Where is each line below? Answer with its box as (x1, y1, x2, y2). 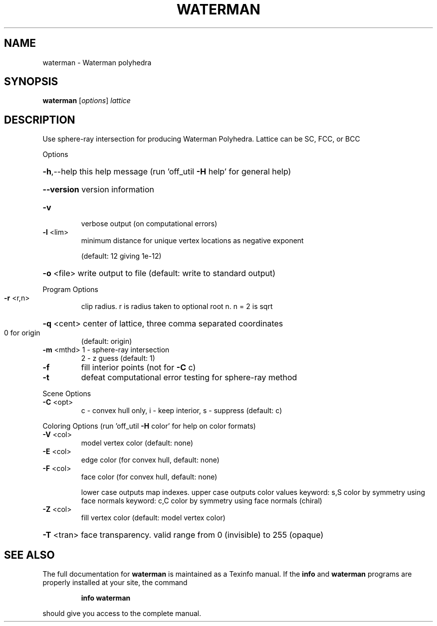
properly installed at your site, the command (42, 578, 188, 587)
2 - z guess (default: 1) (81, 354, 155, 363)
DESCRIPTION (4, 113, 75, 126)
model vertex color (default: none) (81, 439, 194, 448)
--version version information (42, 184, 154, 195)
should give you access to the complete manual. (42, 609, 202, 618)
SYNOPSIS (4, 75, 58, 88)
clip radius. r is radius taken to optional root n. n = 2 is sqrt (81, 302, 273, 311)
